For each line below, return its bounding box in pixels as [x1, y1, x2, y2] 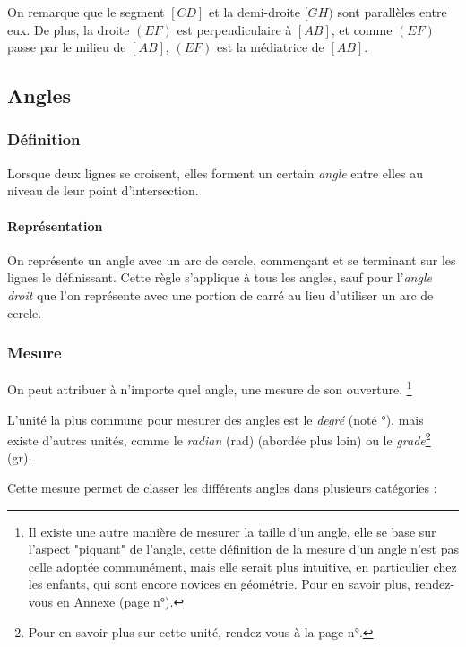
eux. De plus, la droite [7, 20, 130, 39]
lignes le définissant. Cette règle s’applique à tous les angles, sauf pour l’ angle [7, 268, 432, 287]
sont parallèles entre [337, 3, 447, 21]
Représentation [7, 216, 103, 235]
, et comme [331, 20, 393, 39]
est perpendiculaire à [177, 20, 292, 39]
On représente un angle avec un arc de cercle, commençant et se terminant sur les [7, 250, 456, 269]
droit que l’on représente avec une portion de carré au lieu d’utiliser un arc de [7, 285, 434, 304]
